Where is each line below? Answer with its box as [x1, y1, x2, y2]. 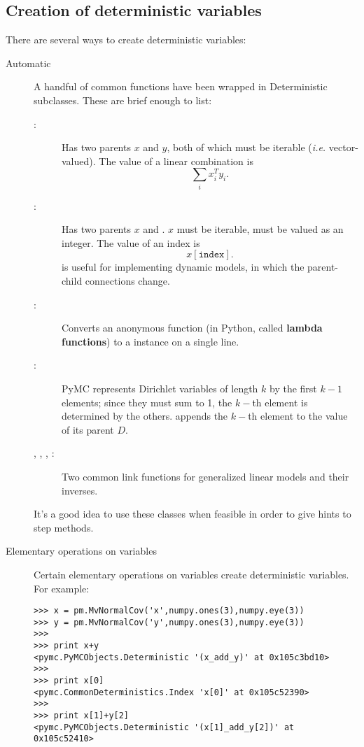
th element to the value [248, 408, 348, 423]
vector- [328, 140, 358, 155]
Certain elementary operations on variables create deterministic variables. [34, 567, 349, 581]
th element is [252, 394, 308, 409]
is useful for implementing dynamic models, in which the [62, 259, 304, 274]
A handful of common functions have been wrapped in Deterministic [34, 79, 328, 94]
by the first [269, 381, 317, 396]
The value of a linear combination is [99, 153, 253, 168]
